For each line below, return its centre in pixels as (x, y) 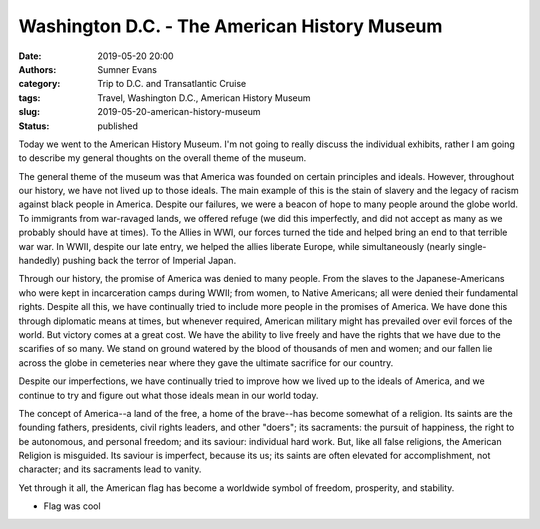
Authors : (37, 69)
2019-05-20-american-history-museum (179, 112)
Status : (34, 126)
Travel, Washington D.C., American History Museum (204, 97)
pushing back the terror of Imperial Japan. (149, 261)
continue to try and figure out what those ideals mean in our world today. (168, 395)
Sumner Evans (127, 69)
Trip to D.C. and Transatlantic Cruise (172, 84)
